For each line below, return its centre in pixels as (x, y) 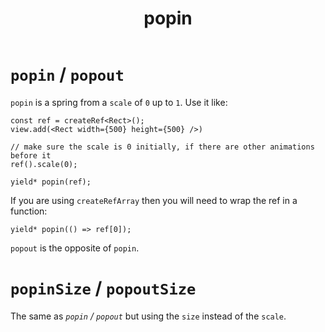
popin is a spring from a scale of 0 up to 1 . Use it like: (119, 102)
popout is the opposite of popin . (75, 248)
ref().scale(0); (44, 164)
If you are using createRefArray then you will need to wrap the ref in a (154, 200)
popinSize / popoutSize (103, 288)
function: (29, 211)
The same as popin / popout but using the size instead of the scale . (148, 316)
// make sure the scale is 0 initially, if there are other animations (162, 147)
